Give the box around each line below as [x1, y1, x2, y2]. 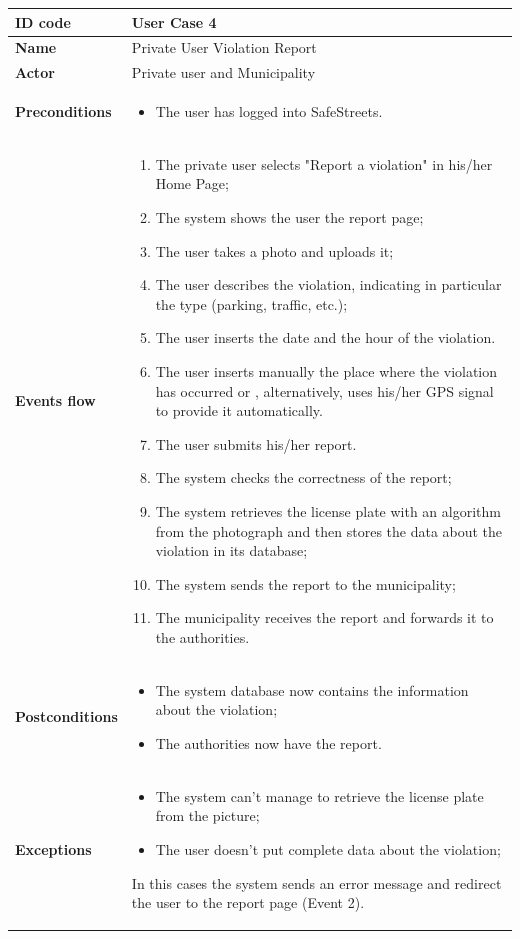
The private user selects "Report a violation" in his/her [155, 153, 493, 174]
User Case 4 [131, 11, 217, 32]
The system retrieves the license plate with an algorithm [155, 501, 501, 521]
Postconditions [15, 706, 118, 727]
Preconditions [15, 101, 112, 122]
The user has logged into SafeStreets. [155, 101, 383, 122]
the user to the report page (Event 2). [131, 892, 365, 913]
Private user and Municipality [131, 62, 316, 83]
